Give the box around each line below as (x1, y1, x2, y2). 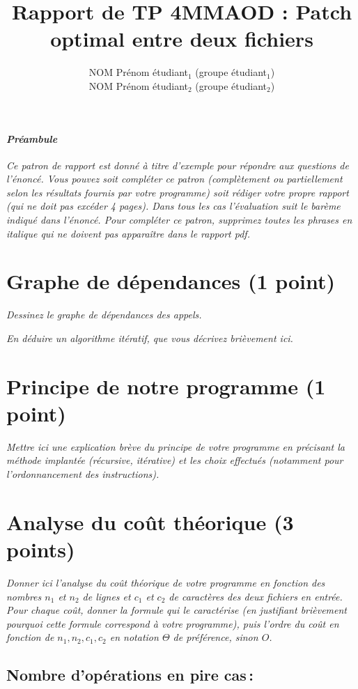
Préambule (6, 131, 58, 146)
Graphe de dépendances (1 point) (6, 267, 336, 295)
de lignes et (82, 589, 131, 603)
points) (6, 535, 75, 564)
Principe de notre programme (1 (6, 371, 326, 400)
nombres (6, 589, 42, 603)
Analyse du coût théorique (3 (6, 507, 294, 536)
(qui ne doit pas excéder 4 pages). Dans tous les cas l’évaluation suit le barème (6, 199, 341, 213)
